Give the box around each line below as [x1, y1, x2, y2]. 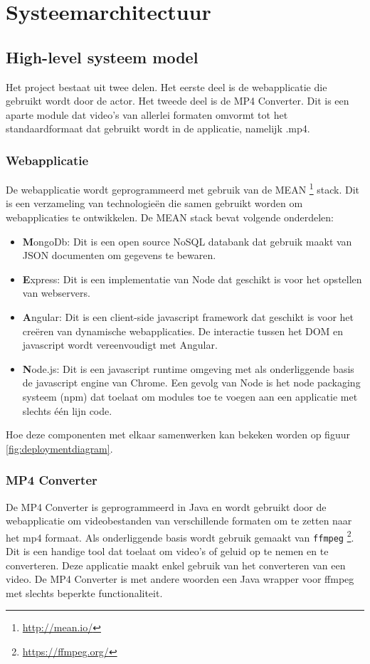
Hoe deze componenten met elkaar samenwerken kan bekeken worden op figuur [6, 427, 350, 442]
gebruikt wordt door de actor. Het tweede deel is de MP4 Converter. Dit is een [6, 93, 349, 108]
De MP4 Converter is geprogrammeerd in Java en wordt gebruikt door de [6, 499, 327, 514]
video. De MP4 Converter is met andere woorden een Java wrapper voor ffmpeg [6, 571, 354, 586]
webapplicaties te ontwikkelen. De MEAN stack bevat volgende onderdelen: [6, 210, 334, 225]
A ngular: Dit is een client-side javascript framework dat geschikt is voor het [22, 309, 354, 324]
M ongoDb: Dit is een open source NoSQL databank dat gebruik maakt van [22, 233, 352, 248]
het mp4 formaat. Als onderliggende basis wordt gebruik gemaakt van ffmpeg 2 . [6, 527, 354, 544]
